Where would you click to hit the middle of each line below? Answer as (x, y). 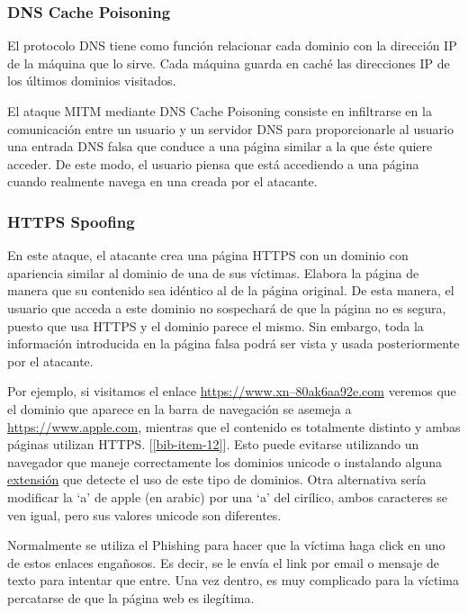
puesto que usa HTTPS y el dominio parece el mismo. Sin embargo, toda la (216, 325)
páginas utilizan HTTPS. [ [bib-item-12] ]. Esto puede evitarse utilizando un (213, 444)
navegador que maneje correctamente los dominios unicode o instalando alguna (225, 461)
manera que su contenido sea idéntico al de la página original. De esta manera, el (231, 290)
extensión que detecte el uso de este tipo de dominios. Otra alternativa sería (217, 479)
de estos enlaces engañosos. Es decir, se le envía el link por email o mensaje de (223, 562)
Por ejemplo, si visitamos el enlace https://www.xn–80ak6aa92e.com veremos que (232, 391)
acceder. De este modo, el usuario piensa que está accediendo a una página (213, 163)
